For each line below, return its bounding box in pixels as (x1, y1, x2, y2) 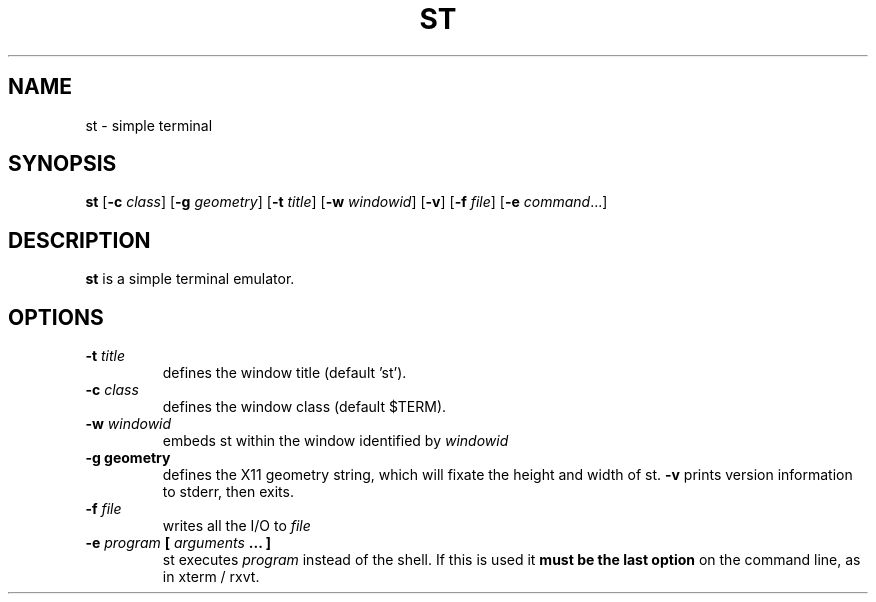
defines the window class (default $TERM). (162, 398, 447, 416)
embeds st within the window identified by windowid (162, 432, 509, 450)
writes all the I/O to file (162, 517, 311, 535)
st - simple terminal (85, 116, 213, 134)
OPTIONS (8, 304, 104, 330)
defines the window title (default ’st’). (162, 364, 407, 382)
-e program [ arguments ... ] (85, 534, 271, 552)
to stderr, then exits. (162, 483, 294, 501)
